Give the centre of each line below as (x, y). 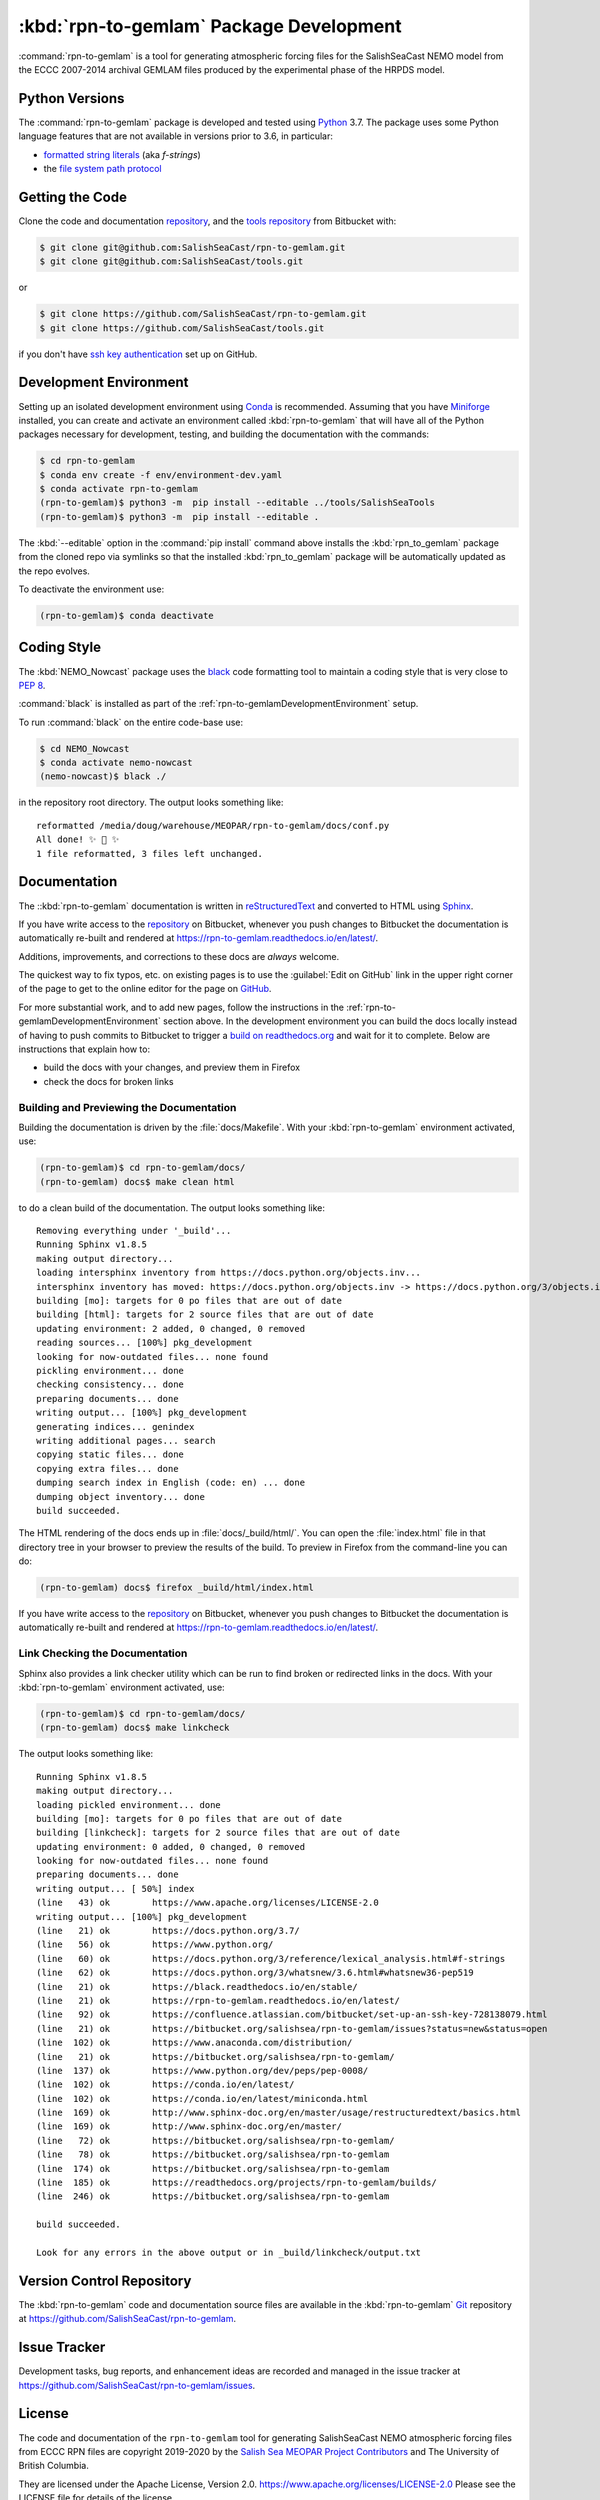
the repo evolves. (54, 571)
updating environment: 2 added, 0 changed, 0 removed (170, 1328)
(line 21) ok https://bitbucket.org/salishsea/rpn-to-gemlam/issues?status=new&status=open (292, 2028)
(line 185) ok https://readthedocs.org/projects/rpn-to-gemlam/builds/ (236, 2183)
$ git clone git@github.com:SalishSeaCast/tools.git (171, 261)
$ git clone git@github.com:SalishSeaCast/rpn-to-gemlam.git (192, 247)
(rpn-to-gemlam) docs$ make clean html (137, 1181)
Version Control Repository (105, 2280)
